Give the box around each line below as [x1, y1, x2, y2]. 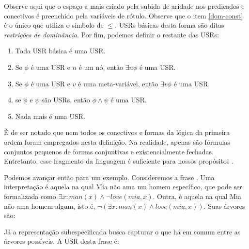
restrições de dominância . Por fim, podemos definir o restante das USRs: [4, 29, 219, 39]
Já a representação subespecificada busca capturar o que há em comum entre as [4, 226, 241, 236]
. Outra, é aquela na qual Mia [153, 191, 241, 201]
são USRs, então [41, 95, 90, 105]
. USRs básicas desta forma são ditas [115, 20, 224, 30]
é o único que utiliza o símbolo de [4, 20, 104, 30]
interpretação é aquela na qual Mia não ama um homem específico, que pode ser [4, 182, 242, 192]
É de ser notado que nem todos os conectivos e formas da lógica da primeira [4, 127, 230, 137]
